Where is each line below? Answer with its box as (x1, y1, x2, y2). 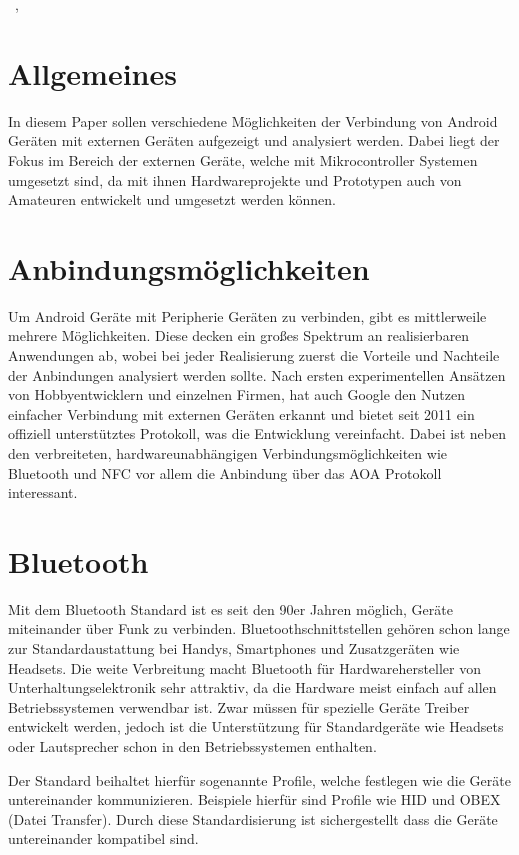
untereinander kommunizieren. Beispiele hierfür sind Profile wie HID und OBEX (8, 789, 501, 810)
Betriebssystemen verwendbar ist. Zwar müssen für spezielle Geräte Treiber (8, 696, 470, 717)
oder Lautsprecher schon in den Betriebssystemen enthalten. (8, 736, 377, 757)
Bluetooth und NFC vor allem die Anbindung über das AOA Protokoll (8, 462, 442, 483)
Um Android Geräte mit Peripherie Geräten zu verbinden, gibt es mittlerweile (8, 305, 487, 326)
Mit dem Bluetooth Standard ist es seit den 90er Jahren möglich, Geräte (8, 598, 453, 619)
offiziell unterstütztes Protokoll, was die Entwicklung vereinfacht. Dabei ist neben (8, 423, 507, 444)
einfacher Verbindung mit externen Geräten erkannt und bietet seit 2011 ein (8, 403, 475, 424)
